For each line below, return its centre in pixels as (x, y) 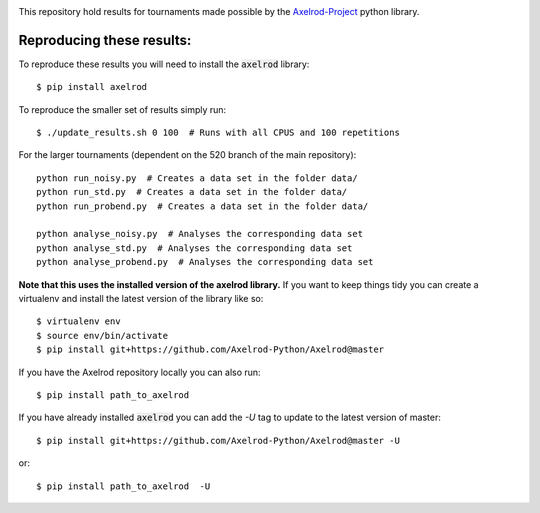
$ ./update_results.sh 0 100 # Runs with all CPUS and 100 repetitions (218, 133)
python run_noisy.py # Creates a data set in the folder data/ (197, 178)
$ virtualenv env (78, 321)
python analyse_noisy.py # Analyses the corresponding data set (200, 234)
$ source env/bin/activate (102, 335)
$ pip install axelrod (92, 87)
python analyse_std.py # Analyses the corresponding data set (194, 248)
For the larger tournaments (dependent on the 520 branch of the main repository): (187, 155)
